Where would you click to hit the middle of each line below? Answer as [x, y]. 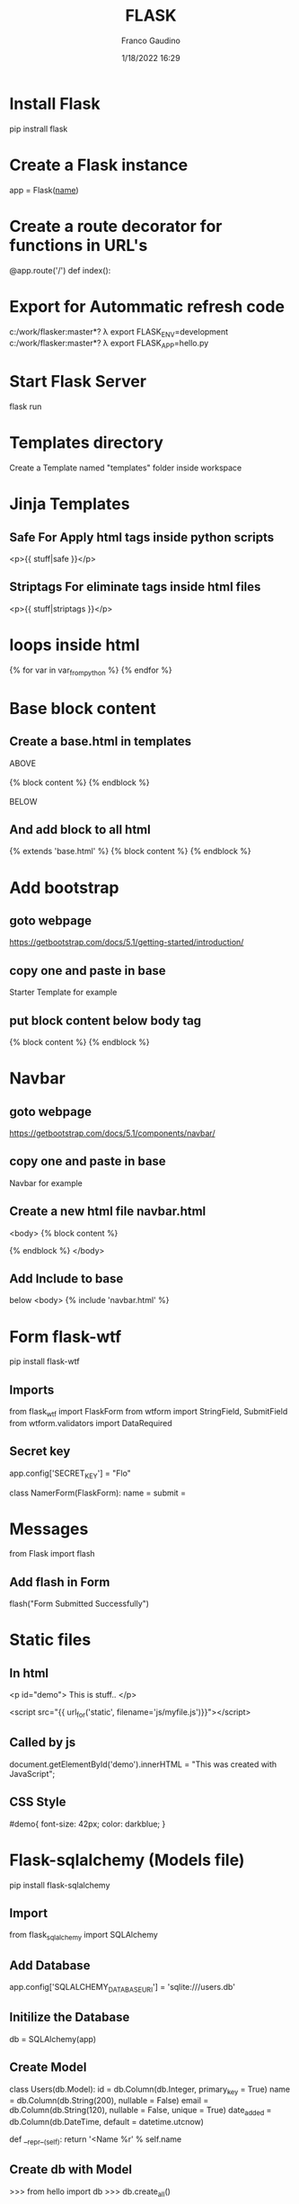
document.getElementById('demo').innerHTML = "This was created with [143, 1764]
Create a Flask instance [99, 165]
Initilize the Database [70, 2017]
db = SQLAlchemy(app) [53, 2039]
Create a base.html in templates [100, 741]
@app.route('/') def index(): [60, 270]
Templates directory [87, 443]
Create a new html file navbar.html [108, 1212]
